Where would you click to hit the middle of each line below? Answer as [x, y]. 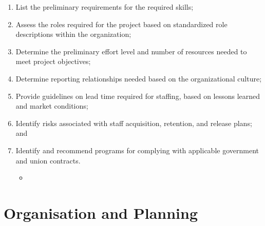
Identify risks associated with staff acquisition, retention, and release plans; [134, 123]
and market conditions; [52, 106]
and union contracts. [48, 160]
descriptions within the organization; [73, 34]
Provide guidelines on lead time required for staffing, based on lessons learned [138, 96]
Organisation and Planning [101, 212]
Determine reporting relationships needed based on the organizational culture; [139, 78]
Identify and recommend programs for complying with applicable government [137, 150]
